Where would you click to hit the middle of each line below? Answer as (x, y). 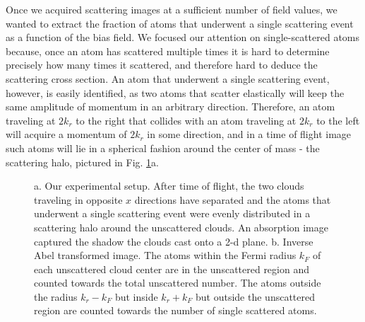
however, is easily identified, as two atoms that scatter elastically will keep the (175, 92)
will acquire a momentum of (66, 134)
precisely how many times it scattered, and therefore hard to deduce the (162, 65)
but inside (136, 296)
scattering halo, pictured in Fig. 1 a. (82, 162)
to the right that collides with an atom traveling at (186, 120)
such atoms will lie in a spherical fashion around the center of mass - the (163, 148)
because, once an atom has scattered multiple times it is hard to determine (168, 51)
